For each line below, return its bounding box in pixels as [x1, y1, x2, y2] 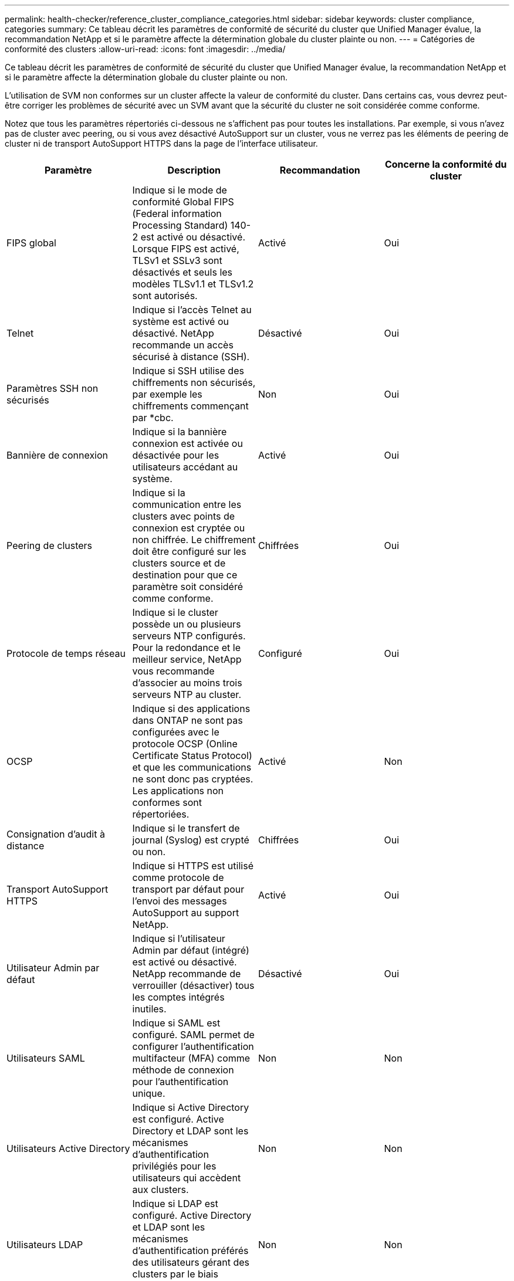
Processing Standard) [132, 219, 228, 231]
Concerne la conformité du [384, 158, 507, 170]
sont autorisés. [132, 290, 198, 301]
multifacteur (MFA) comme [132, 1052, 251, 1064]
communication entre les [132, 499, 242, 510]
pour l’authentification [132, 1076, 229, 1087]
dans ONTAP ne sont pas [132, 714, 243, 726]
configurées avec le [132, 726, 219, 738]
